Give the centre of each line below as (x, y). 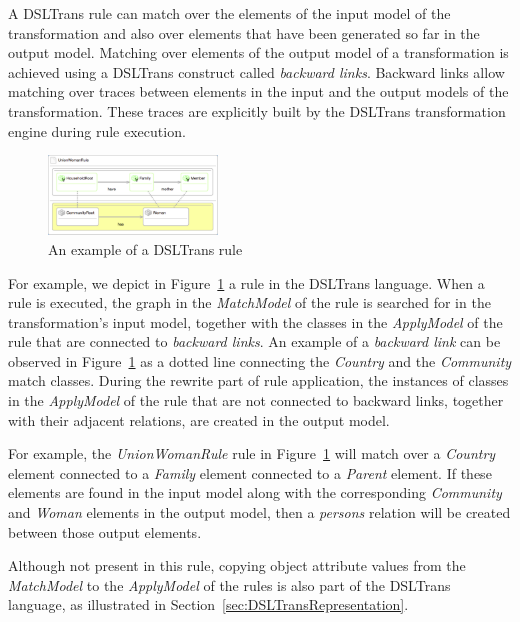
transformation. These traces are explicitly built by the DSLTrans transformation (257, 110)
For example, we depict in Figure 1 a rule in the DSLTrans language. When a (246, 282)
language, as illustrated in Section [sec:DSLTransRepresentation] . (208, 604)
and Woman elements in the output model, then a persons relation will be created (259, 512)
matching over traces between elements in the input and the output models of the (258, 91)
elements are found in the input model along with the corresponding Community (255, 492)
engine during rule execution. (97, 130)
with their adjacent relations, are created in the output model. (199, 419)
